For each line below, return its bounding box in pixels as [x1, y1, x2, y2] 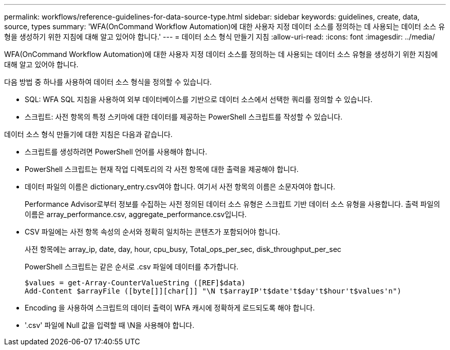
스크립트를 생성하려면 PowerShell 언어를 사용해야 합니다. [25, 147, 208, 156]
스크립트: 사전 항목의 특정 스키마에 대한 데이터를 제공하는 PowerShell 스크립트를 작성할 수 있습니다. [25, 112, 343, 121]
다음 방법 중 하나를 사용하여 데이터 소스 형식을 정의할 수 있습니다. [4, 77, 212, 86]
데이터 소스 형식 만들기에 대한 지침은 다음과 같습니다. [4, 130, 173, 139]
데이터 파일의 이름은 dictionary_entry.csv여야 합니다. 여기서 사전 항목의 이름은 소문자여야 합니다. [25, 182, 335, 191]
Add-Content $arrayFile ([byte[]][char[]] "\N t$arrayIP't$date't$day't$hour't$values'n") [25, 287, 402, 295]
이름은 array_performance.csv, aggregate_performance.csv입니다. [25, 210, 247, 219]
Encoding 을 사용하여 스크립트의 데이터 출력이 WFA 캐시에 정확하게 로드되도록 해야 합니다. [25, 303, 315, 312]
